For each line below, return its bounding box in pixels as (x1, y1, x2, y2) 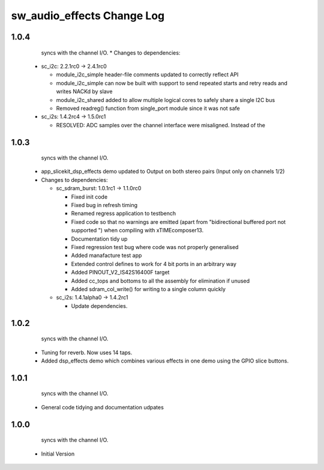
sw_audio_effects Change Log (11, 9, 165, 22)
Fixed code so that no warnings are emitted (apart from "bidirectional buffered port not (71, 218, 286, 225)
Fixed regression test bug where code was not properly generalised (71, 244, 239, 250)
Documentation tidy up (71, 235, 128, 243)
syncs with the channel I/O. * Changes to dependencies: (41, 49, 181, 56)
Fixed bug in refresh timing (71, 202, 138, 209)
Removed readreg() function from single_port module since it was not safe (56, 104, 240, 112)
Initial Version (41, 450, 75, 457)
